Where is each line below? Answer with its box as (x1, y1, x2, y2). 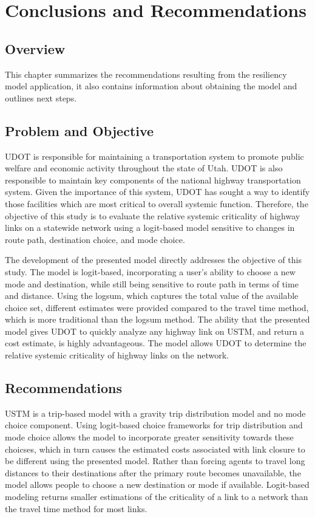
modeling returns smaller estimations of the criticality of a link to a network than (5, 490, 308, 503)
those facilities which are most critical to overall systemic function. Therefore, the (5, 197, 308, 210)
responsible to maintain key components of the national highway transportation (5, 173, 301, 186)
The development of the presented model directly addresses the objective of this (5, 253, 302, 266)
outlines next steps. (5, 91, 77, 104)
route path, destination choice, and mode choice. (5, 233, 185, 245)
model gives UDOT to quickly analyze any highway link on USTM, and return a (5, 324, 305, 337)
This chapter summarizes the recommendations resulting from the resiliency (5, 67, 287, 80)
